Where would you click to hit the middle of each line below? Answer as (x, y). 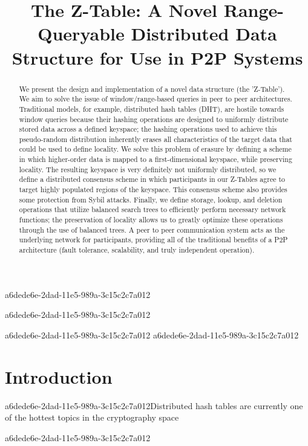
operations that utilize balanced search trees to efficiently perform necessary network (152, 209)
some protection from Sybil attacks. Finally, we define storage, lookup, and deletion (151, 199)
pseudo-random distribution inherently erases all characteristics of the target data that (156, 139)
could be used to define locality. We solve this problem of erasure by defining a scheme (155, 149)
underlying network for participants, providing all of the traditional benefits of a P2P (153, 240)
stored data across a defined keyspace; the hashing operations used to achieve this (148, 129)
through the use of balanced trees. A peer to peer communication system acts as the (152, 229)
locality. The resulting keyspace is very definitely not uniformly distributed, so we (148, 169)
